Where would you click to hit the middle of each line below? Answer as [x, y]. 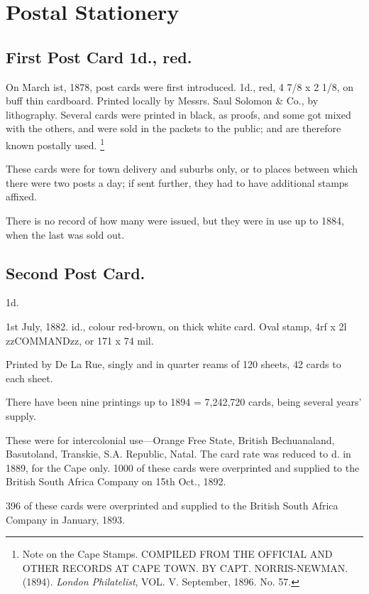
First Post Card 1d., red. [99, 56]
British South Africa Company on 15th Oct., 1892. [116, 481]
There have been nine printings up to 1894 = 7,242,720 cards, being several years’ [184, 402]
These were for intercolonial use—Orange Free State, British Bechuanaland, [170, 439]
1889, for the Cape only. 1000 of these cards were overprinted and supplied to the [183, 467]
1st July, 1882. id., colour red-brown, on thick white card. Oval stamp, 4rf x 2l [176, 326]
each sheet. [29, 378]
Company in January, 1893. [65, 519]
